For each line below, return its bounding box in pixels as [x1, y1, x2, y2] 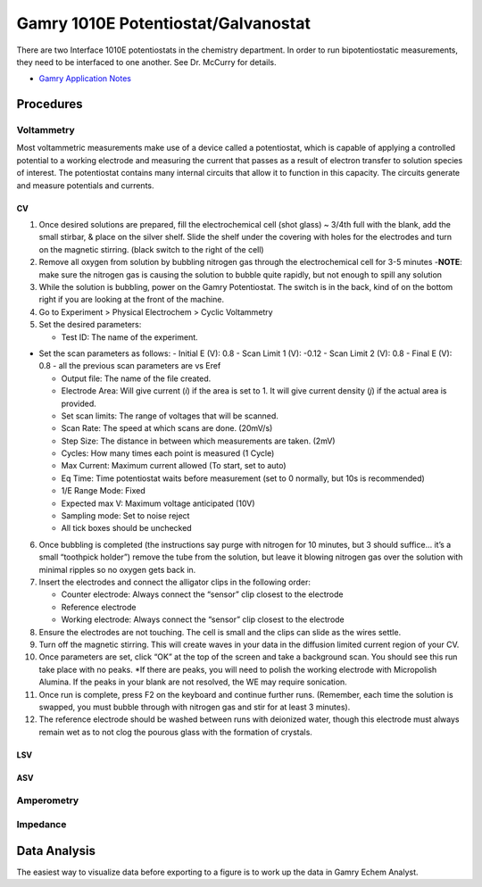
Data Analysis [16, 843, 96, 858]
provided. [61, 398, 97, 409]
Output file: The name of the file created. [61, 373, 212, 384]
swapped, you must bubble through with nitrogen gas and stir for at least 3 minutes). [38, 701, 351, 712]
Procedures [16, 96, 84, 112]
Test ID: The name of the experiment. [61, 331, 198, 343]
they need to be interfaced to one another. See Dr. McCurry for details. [16, 56, 277, 67]
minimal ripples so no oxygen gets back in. [38, 564, 196, 575]
